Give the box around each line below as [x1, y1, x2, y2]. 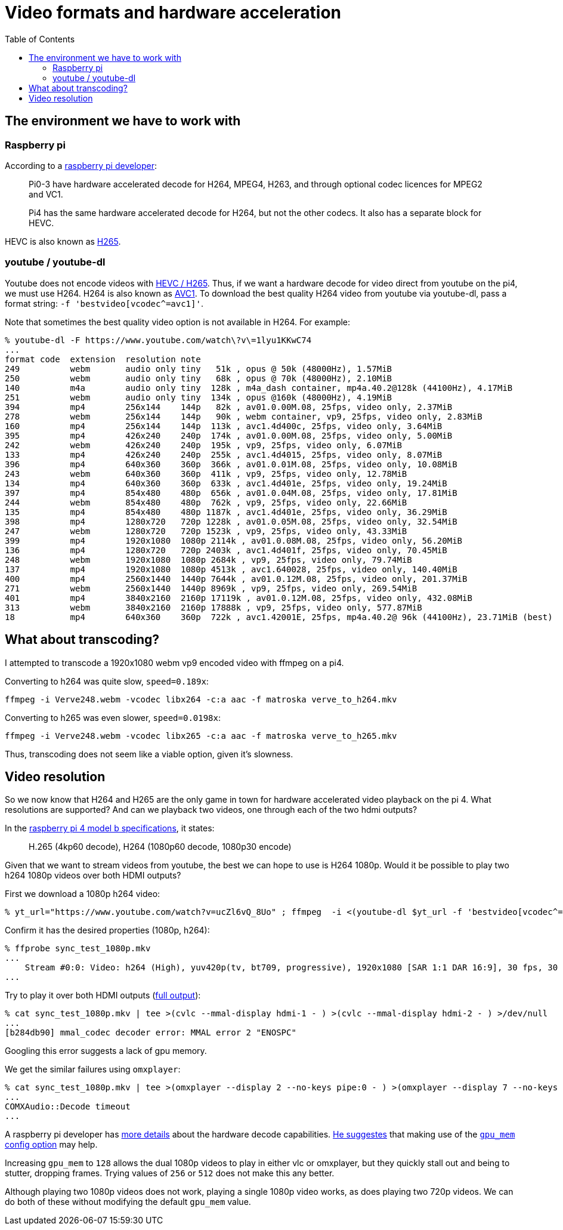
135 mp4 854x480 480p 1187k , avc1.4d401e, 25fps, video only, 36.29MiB [5, 507, 447, 517]
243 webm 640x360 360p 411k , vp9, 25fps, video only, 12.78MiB [5, 468, 407, 479]
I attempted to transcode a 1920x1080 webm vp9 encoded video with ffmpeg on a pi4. [5, 657, 344, 668]
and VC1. [29, 189, 63, 199]
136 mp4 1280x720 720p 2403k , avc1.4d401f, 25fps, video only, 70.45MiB [5, 545, 447, 555]
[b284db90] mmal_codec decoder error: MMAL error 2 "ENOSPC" [5, 1028, 296, 1038]
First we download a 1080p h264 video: [5, 889, 160, 899]
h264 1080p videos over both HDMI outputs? [5, 870, 181, 881]
